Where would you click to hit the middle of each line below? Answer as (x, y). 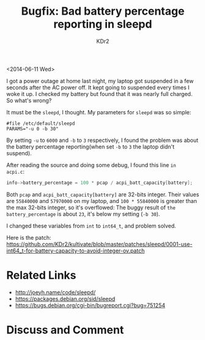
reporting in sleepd (103, 24)
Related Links (41, 275)
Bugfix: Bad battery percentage (103, 11)
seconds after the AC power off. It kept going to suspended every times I (98, 87)
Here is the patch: (29, 237)
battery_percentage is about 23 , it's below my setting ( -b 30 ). (83, 214)
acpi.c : (15, 171)
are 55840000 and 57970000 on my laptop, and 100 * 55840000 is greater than (102, 201)
